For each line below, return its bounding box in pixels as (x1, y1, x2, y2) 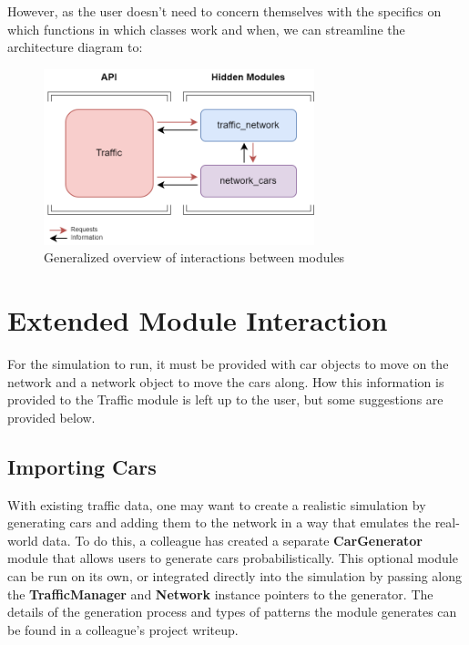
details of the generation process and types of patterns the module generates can (7, 602, 457, 621)
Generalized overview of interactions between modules (44, 248, 345, 267)
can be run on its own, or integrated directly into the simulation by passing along (7, 566, 463, 585)
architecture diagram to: (7, 37, 143, 56)
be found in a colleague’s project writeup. (7, 619, 239, 639)
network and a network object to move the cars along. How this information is (7, 372, 444, 391)
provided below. (7, 407, 96, 426)
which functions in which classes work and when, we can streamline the (7, 19, 405, 38)
